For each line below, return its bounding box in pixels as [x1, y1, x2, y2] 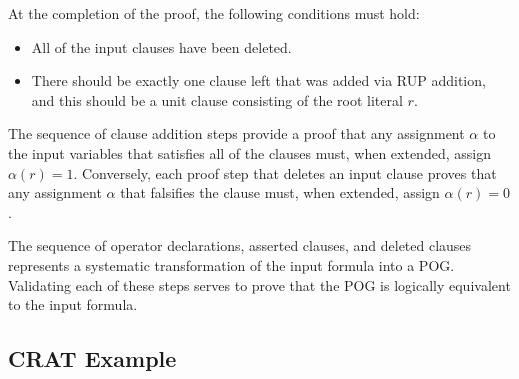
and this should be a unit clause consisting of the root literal [31, 89, 403, 110]
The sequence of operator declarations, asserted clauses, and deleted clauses [8, 235, 472, 256]
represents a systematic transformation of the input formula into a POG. [8, 254, 455, 275]
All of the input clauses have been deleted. [31, 36, 292, 57]
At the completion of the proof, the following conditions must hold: [8, 3, 420, 23]
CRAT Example [8, 343, 177, 374]
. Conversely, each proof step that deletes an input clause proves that [73, 162, 497, 183]
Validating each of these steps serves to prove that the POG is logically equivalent [8, 274, 511, 295]
